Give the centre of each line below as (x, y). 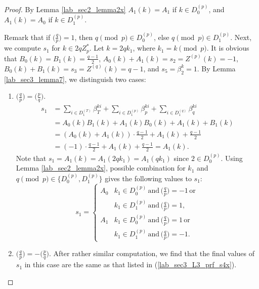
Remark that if (27, 37)
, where (144, 48)
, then (84, 37)
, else (161, 37)
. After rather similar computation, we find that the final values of (152, 253)
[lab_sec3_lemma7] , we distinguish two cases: (75, 79)
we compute (23, 48)
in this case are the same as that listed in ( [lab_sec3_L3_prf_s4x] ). (131, 264)
